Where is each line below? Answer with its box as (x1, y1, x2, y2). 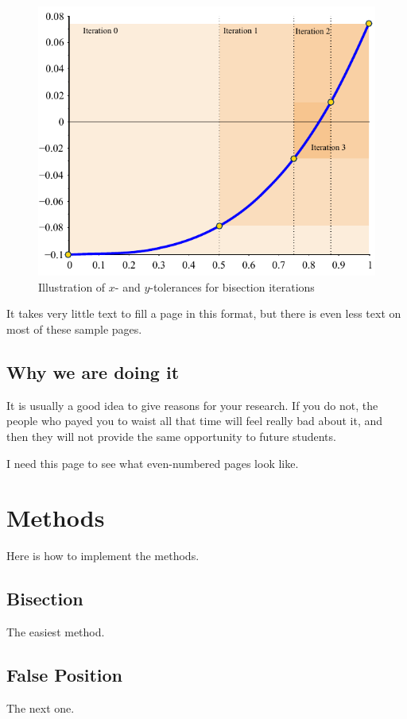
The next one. (6, 699, 75, 716)
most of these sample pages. (6, 320, 142, 337)
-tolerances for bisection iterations (149, 278, 315, 295)
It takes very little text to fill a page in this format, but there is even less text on (6, 305, 401, 322)
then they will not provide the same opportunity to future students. (6, 427, 336, 444)
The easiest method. (6, 624, 105, 640)
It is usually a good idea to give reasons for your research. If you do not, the (6, 396, 378, 413)
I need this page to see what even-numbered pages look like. (6, 454, 299, 471)
